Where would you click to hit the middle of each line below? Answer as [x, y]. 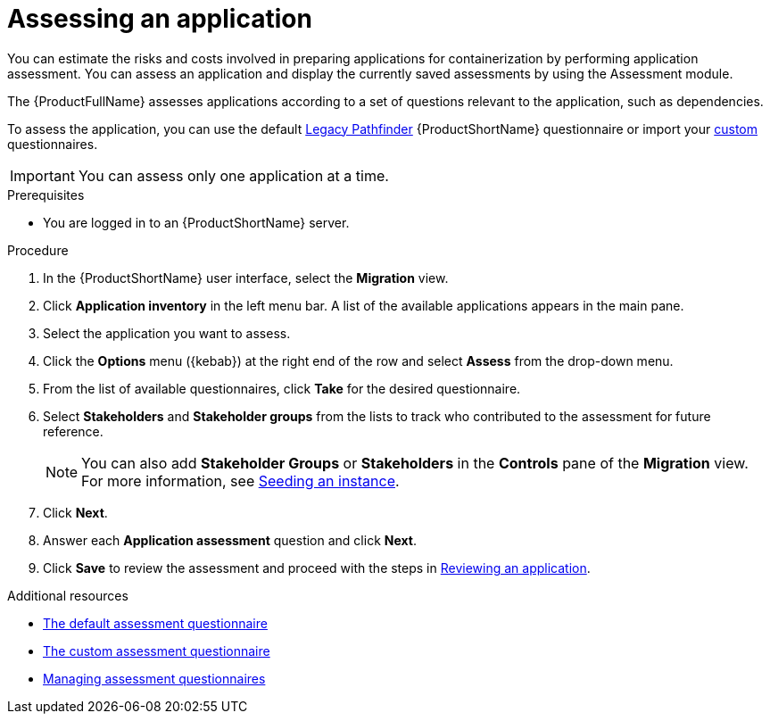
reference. [73, 431]
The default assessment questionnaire [155, 623]
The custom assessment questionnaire [157, 651]
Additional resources [68, 595]
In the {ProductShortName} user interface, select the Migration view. [246, 278]
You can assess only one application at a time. [233, 175]
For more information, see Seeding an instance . [240, 481]
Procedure [38, 250]
